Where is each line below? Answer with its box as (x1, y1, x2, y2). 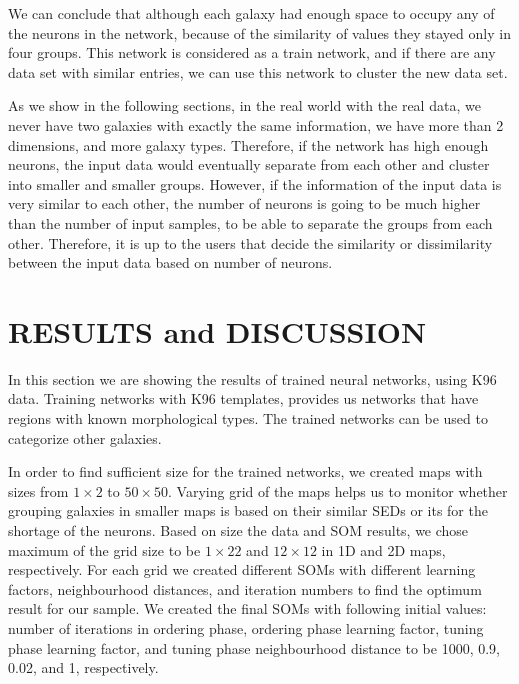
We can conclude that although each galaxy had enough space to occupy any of (8, 3, 495, 23)
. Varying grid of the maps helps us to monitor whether (168, 480, 508, 501)
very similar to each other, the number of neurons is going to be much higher (8, 193, 481, 214)
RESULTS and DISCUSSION (8, 310, 427, 351)
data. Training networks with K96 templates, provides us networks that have (8, 388, 479, 409)
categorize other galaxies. (8, 427, 162, 448)
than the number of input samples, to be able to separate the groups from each (8, 212, 493, 233)
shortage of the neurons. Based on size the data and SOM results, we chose (8, 520, 469, 540)
